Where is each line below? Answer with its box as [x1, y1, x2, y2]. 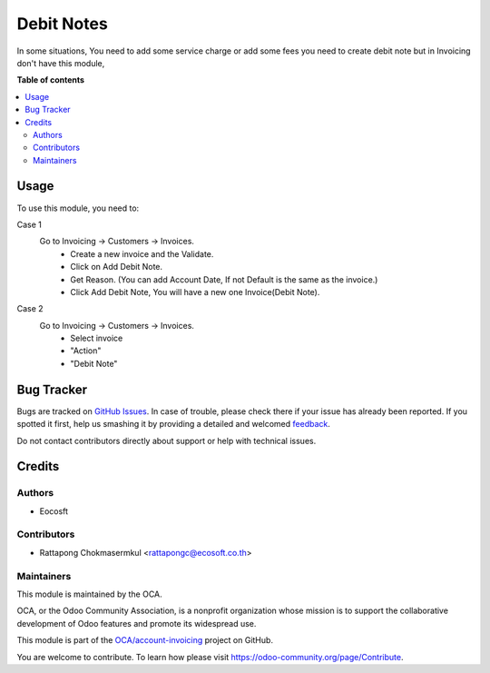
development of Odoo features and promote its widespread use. [16, 618, 257, 628]
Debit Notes [16, 14, 108, 34]
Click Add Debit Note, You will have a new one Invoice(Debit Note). [70, 286, 320, 297]
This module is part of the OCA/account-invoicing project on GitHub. [16, 635, 274, 646]
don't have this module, [16, 57, 105, 68]
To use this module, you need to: [16, 203, 140, 213]
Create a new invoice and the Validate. [70, 248, 214, 259]
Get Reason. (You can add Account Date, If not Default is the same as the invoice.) [70, 273, 378, 285]
